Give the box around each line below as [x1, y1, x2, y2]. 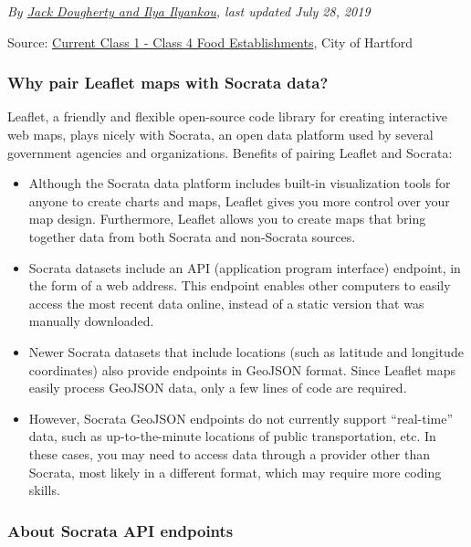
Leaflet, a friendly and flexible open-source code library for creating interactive [7, 107, 448, 126]
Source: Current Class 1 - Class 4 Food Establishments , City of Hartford [7, 32, 413, 51]
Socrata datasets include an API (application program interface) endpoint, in [28, 258, 461, 277]
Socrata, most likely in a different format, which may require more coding [28, 462, 442, 481]
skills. [28, 480, 60, 500]
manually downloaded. [28, 311, 154, 331]
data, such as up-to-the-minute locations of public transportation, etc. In [28, 426, 436, 446]
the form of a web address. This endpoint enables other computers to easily [28, 276, 451, 295]
